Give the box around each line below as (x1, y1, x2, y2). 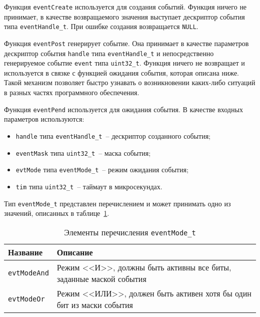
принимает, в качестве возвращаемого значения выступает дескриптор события (4, 11, 245, 22)
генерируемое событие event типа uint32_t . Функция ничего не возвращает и (4, 58, 245, 68)
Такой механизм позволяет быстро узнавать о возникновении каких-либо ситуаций (4, 77, 255, 88)
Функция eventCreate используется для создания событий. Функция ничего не (4, 2, 247, 12)
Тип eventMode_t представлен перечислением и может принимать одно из (4, 198, 231, 208)
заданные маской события (56, 272, 146, 284)
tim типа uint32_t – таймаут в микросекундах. (15, 181, 162, 191)
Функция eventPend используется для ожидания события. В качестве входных (4, 104, 243, 114)
